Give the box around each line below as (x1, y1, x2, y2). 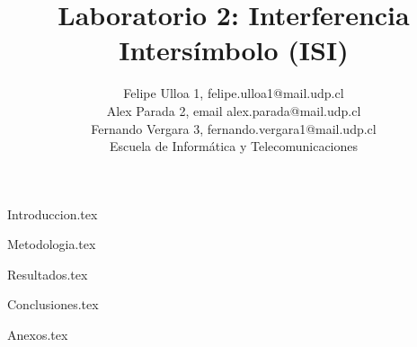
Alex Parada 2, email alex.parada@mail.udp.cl (106, 101, 361, 120)
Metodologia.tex (7, 235, 96, 254)
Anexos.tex (7, 325, 68, 344)
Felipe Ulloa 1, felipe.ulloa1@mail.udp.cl (123, 84, 344, 102)
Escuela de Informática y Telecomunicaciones (109, 137, 359, 156)
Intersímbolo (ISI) (119, 31, 349, 68)
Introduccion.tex (7, 204, 98, 223)
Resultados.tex (7, 264, 88, 283)
